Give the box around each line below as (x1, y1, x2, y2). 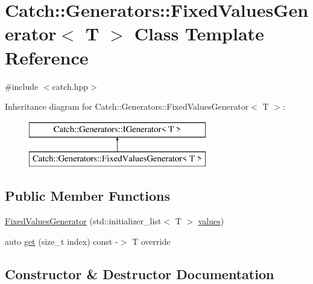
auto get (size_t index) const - (5, 235, 118, 247)
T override (131, 235, 171, 247)
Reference (5, 45, 89, 69)
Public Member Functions (5, 186, 170, 205)
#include (5, 80, 39, 92)
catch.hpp (52, 80, 89, 92)
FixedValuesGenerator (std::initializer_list (5, 215, 162, 227)
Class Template (134, 21, 264, 46)
